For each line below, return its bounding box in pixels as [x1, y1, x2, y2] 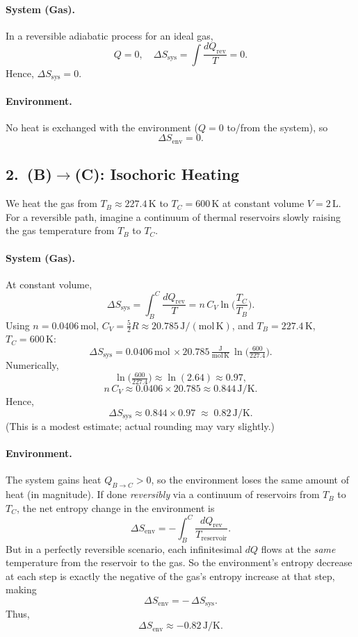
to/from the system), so [227, 119, 328, 134]
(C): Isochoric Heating [74, 163, 240, 185]
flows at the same [261, 541, 336, 556]
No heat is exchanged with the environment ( [6, 119, 198, 134]
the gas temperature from [6, 223, 115, 238]
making [6, 582, 37, 597]
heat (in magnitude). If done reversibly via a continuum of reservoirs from [6, 487, 320, 502]
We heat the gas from [6, 196, 97, 210]
